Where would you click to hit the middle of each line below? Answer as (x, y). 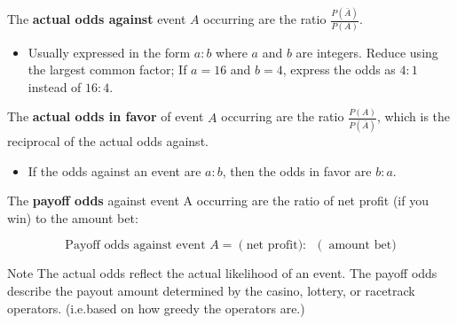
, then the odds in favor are (297, 170)
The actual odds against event (97, 19)
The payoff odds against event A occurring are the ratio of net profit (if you (218, 201)
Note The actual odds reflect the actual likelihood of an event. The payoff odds (222, 273)
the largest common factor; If (107, 69)
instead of (55, 86)
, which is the (414, 116)
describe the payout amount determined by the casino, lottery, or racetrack (211, 290)
